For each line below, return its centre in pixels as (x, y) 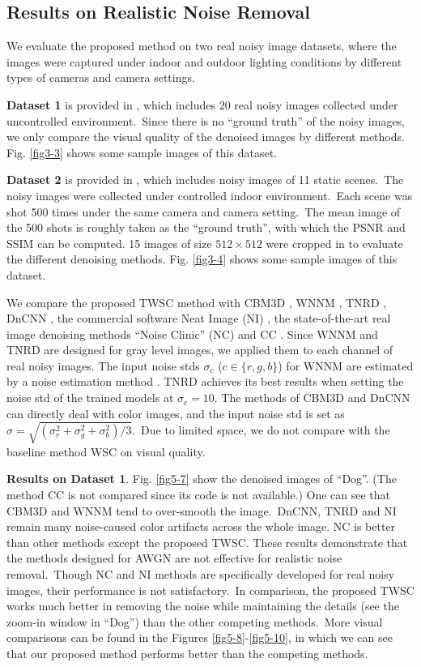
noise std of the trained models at (90, 398)
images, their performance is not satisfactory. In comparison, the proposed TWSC (210, 590)
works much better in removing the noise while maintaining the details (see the (203, 606)
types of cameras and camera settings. (101, 77)
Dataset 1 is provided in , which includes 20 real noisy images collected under (202, 104)
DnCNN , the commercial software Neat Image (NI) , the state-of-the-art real (199, 318)
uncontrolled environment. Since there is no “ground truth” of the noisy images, (206, 120)
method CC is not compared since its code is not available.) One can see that (199, 494)
